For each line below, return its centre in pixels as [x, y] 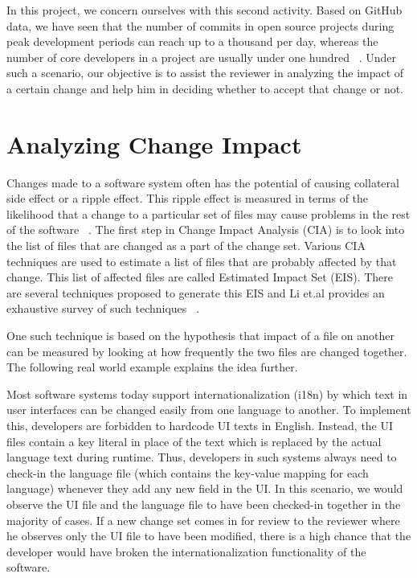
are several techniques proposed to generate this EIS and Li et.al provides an [196, 292]
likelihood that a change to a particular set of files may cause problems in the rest [208, 213]
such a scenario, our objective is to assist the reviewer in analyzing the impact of [205, 73]
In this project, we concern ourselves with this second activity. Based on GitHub [204, 10]
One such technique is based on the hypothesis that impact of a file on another [201, 336]
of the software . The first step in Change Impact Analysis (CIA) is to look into [206, 230]
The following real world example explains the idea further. [152, 367]
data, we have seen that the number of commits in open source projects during [200, 25]
